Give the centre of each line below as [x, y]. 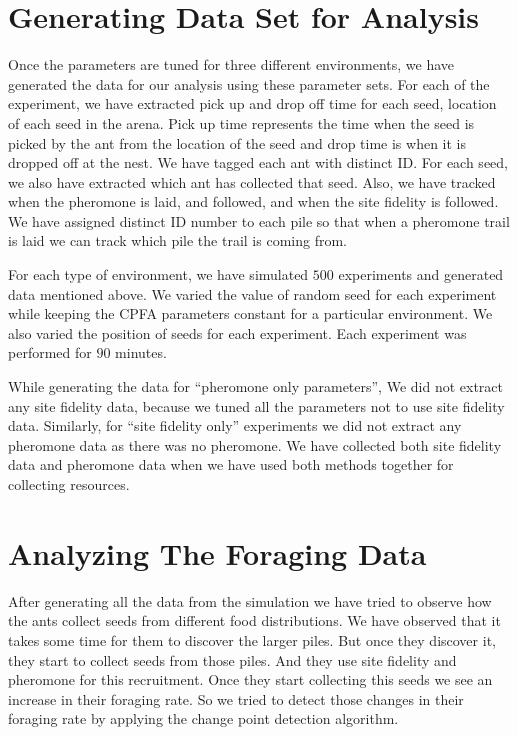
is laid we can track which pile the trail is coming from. [177, 240]
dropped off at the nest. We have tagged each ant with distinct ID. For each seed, [258, 162]
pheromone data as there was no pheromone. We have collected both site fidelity [255, 444]
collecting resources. [69, 484]
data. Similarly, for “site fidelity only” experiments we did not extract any [235, 425]
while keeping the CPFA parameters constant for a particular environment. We [250, 313]
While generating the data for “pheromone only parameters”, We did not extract [255, 386]
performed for [50, 352]
